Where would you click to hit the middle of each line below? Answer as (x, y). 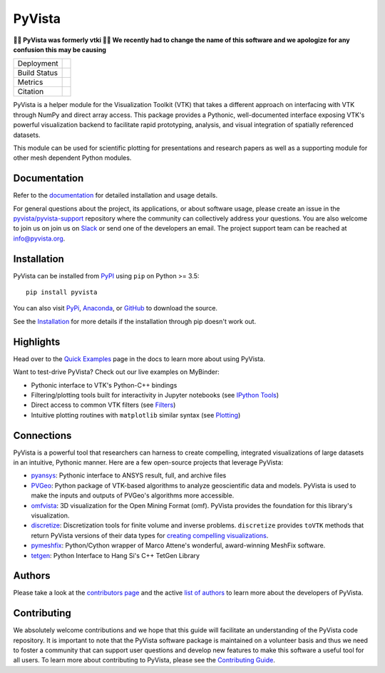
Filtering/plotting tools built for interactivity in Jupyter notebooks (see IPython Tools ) (155, 395)
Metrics (30, 82)
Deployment (38, 64)
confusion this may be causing (60, 49)
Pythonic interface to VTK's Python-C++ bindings (104, 385)
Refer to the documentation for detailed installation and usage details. (115, 196)
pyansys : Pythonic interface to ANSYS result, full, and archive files (129, 475)
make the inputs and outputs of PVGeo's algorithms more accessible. (133, 495)
